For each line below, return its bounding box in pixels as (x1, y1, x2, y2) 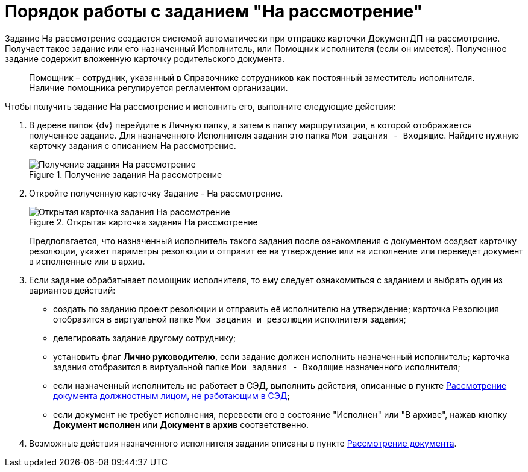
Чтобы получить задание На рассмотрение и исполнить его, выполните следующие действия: (5, 101, 396, 112)
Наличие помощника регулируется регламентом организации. (29, 82, 288, 93)
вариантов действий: (29, 285, 116, 295)
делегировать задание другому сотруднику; (53, 332, 236, 343)
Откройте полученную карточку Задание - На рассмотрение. (29, 187, 283, 198)
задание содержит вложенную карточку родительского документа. (5, 53, 285, 64)
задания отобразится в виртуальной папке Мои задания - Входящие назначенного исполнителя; (53, 361, 460, 372)
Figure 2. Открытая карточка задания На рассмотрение (29, 216, 258, 227)
